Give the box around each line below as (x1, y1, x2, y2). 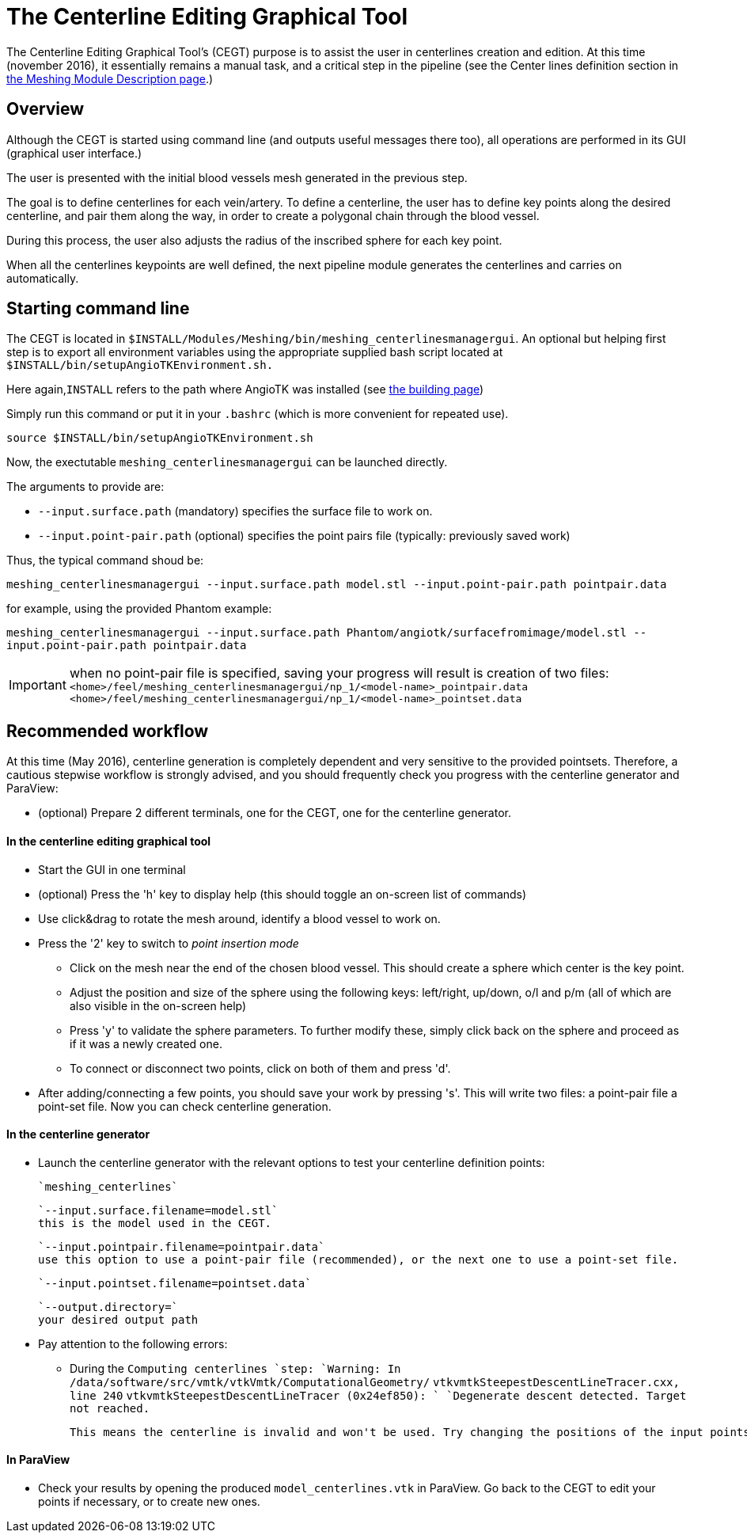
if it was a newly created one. (70, 1036, 222, 1051)
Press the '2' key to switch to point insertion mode (38, 936, 299, 950)
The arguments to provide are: (6, 480, 165, 494)
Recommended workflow (6, 720, 209, 741)
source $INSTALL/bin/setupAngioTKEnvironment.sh (6, 431, 313, 445)
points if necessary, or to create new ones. (38, 1494, 260, 1508)
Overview (6, 99, 85, 120)
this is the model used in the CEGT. (38, 1216, 272, 1229)
